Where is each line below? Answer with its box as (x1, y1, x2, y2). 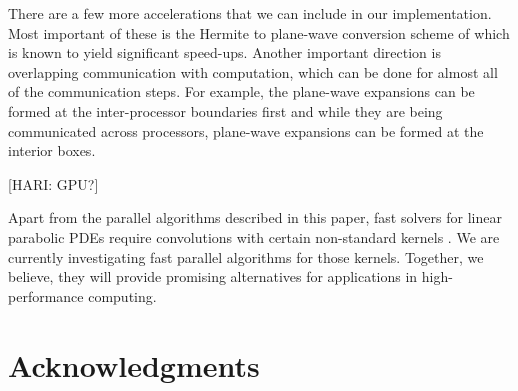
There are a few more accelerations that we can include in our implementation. (8, 3, 492, 23)
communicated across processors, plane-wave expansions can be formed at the (8, 120, 484, 141)
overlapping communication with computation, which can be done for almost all (8, 61, 498, 82)
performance (8, 285, 84, 306)
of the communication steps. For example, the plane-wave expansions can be (8, 81, 475, 102)
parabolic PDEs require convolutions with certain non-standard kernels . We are (8, 226, 500, 247)
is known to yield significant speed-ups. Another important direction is (8, 42, 441, 63)
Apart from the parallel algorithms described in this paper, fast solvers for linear (8, 207, 502, 228)
